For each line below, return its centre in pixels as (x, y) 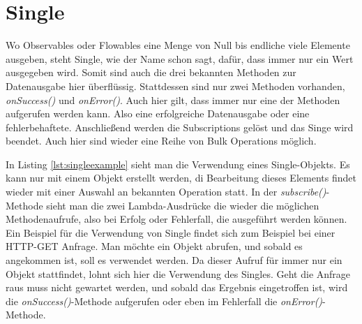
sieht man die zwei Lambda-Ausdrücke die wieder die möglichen (183, 205)
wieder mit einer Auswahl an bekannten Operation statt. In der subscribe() (166, 192)
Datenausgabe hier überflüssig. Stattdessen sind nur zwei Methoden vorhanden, (175, 86)
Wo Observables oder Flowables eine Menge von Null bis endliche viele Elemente (178, 45)
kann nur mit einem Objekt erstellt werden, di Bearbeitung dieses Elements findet (181, 178)
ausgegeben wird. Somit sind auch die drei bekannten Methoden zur (151, 72)
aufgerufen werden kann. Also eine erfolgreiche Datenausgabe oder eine (158, 113)
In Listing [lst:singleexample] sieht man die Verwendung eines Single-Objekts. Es (178, 164)
